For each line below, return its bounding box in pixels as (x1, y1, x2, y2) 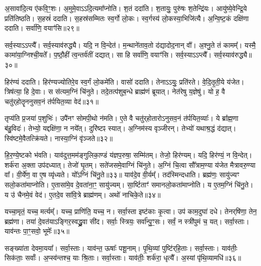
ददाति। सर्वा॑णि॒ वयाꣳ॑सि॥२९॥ (5, 23, 79, 33)
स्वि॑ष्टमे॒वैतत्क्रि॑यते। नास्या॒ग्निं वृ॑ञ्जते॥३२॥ (5, 132, 113, 143)
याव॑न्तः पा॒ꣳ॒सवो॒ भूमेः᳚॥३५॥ (5, 226, 69, 236)
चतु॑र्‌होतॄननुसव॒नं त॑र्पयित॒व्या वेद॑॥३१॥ (5, 96, 99, 106)
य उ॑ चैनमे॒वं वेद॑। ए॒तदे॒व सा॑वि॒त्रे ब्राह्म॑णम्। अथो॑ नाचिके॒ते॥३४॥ (5, 189, 161, 199)
